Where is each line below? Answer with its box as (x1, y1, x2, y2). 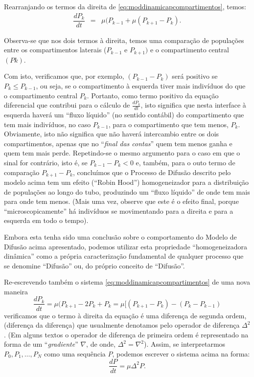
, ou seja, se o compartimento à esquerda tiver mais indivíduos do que (36, 80, 246, 90)
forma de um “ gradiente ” (4, 339, 78, 349)
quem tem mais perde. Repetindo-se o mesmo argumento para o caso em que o (4, 148, 240, 158)
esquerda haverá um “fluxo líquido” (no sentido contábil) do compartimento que (4, 109, 244, 119)
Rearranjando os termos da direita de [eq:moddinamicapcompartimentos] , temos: (4, 1, 246, 11)
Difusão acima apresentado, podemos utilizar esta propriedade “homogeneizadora (4, 241, 247, 251)
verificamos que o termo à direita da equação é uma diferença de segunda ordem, (4, 310, 247, 320)
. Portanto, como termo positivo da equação (87, 90, 219, 100)
